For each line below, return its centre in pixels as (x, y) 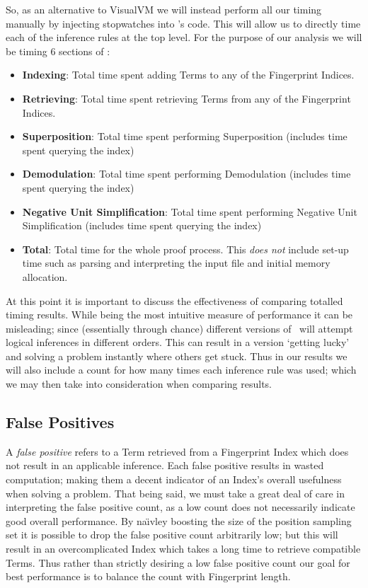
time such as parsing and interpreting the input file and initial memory (176, 263)
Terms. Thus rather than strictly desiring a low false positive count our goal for (178, 562)
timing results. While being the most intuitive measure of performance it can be (179, 315)
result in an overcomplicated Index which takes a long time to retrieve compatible (183, 549)
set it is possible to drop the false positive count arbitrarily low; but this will (172, 535)
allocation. (45, 276)
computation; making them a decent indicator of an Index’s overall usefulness (174, 479)
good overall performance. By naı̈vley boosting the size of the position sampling (179, 520)
